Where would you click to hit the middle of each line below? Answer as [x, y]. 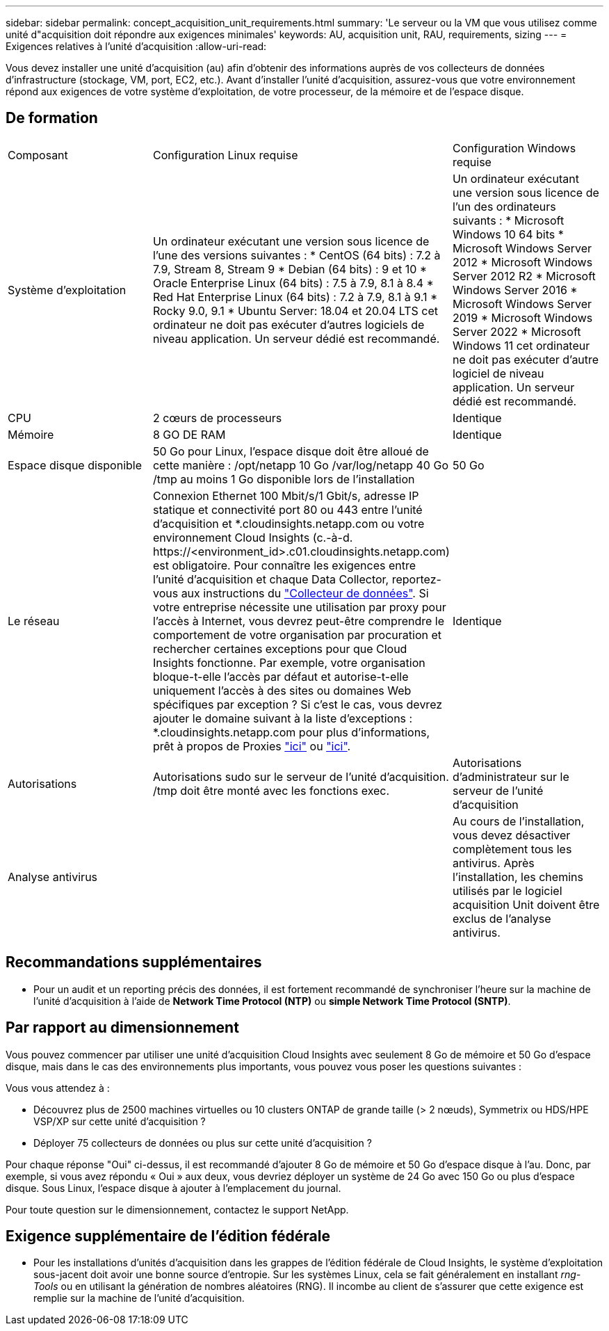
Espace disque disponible [75, 465]
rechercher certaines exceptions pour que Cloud [280, 648]
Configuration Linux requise [225, 155]
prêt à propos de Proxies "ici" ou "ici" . [252, 746]
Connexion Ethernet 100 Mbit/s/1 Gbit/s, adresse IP [286, 495]
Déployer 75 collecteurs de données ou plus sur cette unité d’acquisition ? [203, 1143]
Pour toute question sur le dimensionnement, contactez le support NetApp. [177, 1209]
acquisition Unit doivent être [526, 904]
